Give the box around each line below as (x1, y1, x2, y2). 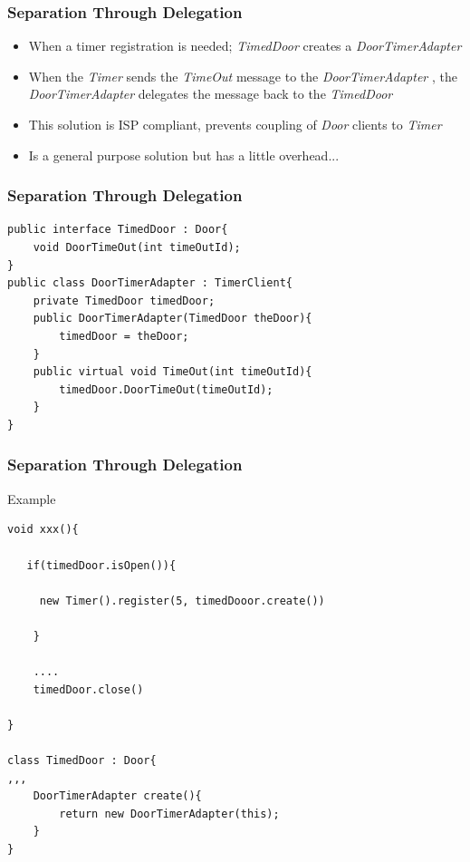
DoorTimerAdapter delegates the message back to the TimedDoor (28, 84, 393, 103)
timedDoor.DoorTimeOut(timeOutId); (59, 383, 273, 396)
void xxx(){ (7, 523, 79, 537)
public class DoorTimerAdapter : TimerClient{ (7, 276, 293, 290)
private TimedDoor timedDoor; (33, 294, 216, 307)
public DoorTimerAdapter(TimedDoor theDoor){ (33, 312, 312, 325)
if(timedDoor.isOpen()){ (26, 558, 177, 572)
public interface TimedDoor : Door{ (7, 223, 228, 237)
